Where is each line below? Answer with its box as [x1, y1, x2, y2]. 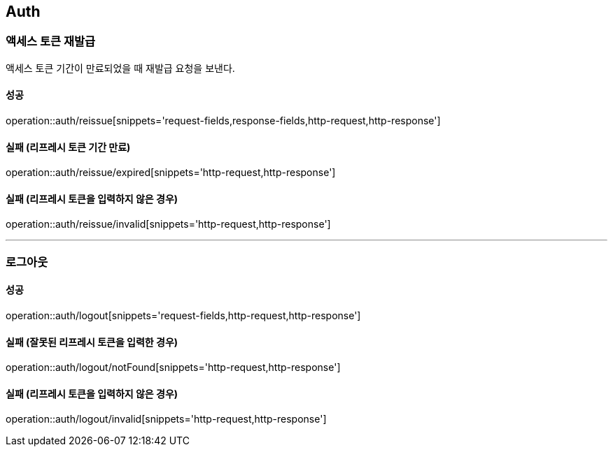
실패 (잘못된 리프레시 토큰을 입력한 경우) [6, 335, 178, 348]
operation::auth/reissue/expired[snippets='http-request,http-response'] [6, 166, 336, 179]
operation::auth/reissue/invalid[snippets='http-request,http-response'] [6, 218, 331, 231]
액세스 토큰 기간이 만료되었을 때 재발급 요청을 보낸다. [6, 61, 235, 74]
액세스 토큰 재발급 [6, 34, 96, 49]
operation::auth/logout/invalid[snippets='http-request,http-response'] [6, 413, 327, 425]
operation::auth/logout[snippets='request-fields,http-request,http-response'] [6, 309, 361, 322]
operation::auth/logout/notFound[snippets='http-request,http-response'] [6, 361, 341, 374]
